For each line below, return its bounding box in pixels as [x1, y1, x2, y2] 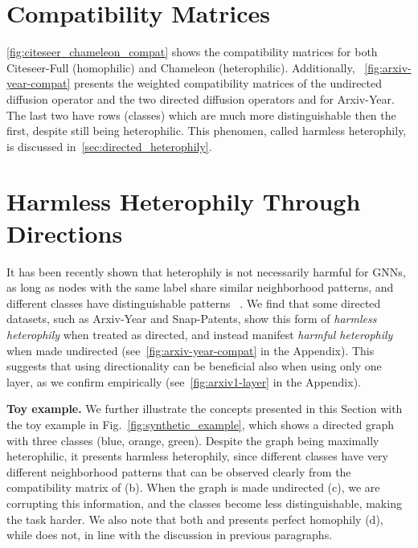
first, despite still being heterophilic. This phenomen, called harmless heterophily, [6, 122, 407, 139]
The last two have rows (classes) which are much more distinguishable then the [6, 106, 396, 123]
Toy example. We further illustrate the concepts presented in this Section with [6, 400, 403, 417]
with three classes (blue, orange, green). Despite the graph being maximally [6, 431, 379, 448]
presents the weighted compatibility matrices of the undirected [74, 75, 383, 92]
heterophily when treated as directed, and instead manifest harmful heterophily [6, 325, 393, 342]
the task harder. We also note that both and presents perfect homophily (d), [6, 510, 383, 527]
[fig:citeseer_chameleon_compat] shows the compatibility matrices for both [6, 43, 378, 60]
